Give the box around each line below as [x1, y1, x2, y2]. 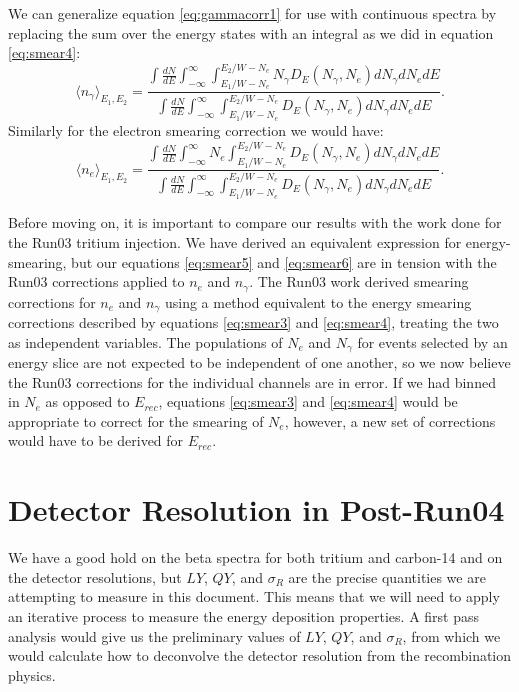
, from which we [402, 625, 501, 646]
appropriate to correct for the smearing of [8, 410, 264, 431]
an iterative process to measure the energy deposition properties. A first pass [8, 605, 480, 626]
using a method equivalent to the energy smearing [164, 291, 472, 312]
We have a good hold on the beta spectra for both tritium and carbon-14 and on [8, 547, 503, 568]
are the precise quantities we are [288, 566, 486, 587]
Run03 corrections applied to [8, 271, 185, 292]
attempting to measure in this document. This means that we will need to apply [8, 586, 500, 607]
